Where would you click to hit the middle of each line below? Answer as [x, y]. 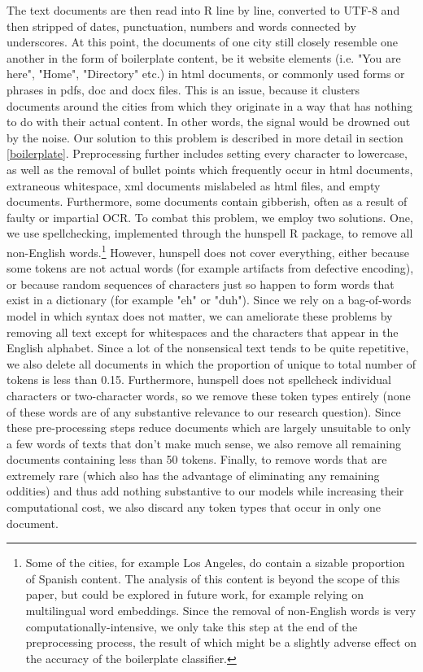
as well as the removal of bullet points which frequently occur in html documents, [210, 169]
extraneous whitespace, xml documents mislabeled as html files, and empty [194, 185]
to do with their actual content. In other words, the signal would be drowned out [209, 122]
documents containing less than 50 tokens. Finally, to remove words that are [197, 459]
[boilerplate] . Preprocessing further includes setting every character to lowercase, [207, 153]
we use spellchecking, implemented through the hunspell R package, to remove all [210, 233]
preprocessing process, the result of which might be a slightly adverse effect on [221, 642]
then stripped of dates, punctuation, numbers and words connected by [181, 26]
